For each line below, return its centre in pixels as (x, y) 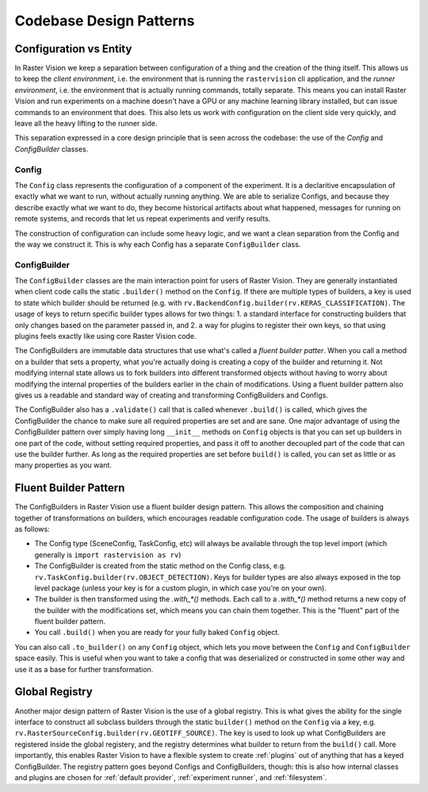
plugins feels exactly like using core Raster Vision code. (106, 336)
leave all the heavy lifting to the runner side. (86, 124)
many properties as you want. (63, 465)
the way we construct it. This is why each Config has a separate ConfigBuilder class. (158, 244)
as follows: (32, 529)
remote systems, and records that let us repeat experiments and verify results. (143, 219)
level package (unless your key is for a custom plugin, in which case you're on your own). (180, 588)
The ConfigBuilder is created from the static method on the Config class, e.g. (160, 566)
